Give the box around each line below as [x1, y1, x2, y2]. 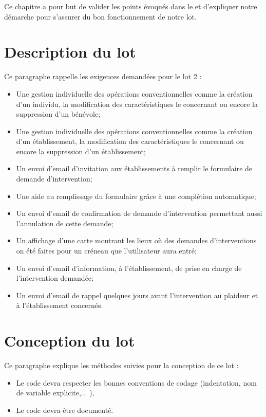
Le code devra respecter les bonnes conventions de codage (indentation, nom [16, 377, 257, 388]
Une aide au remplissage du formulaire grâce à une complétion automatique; [16, 190, 256, 201]
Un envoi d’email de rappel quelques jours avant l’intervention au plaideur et [16, 289, 258, 300]
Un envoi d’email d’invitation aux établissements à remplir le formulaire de [16, 163, 253, 174]
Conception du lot [4, 330, 135, 351]
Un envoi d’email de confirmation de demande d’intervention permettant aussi [16, 208, 262, 219]
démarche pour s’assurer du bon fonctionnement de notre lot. [4, 11, 197, 22]
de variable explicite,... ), [16, 387, 94, 398]
